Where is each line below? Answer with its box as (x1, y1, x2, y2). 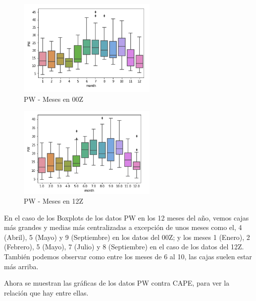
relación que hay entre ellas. (4, 287, 89, 298)
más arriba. (4, 261, 39, 271)
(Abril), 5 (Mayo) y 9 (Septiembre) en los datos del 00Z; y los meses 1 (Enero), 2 (4, 231, 250, 242)
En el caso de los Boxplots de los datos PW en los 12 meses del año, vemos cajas (4, 212, 249, 223)
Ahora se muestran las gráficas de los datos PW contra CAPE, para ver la (4, 278, 230, 288)
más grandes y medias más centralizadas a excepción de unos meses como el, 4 (4, 222, 242, 232)
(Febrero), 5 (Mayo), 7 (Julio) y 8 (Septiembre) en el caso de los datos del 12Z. (4, 241, 244, 252)
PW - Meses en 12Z (24, 196, 84, 206)
